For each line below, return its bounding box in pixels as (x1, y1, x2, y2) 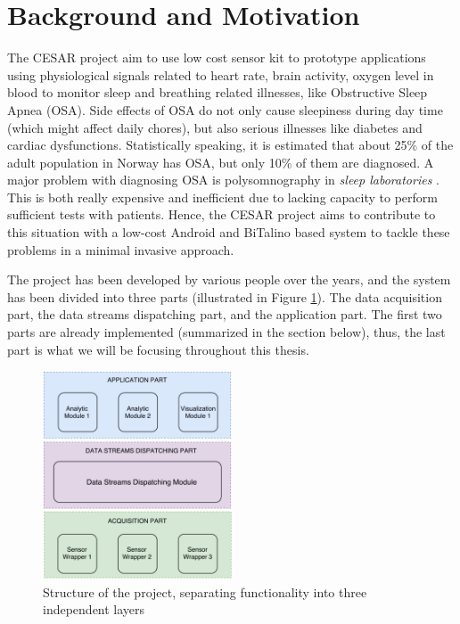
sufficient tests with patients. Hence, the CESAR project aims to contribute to (7, 205, 436, 224)
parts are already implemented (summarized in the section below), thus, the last (7, 323, 446, 341)
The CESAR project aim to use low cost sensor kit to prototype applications (7, 48, 426, 67)
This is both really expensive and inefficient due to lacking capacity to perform (7, 187, 438, 206)
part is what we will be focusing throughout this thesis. (7, 340, 309, 358)
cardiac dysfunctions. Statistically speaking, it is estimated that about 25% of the (7, 135, 454, 154)
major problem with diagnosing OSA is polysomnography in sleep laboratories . (7, 170, 439, 189)
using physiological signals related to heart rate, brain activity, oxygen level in (7, 65, 434, 84)
